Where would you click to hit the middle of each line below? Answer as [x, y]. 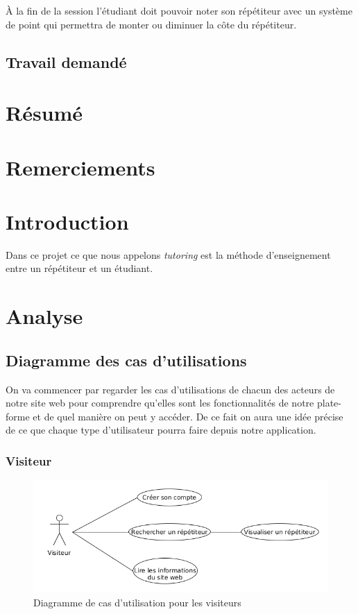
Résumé [44, 113]
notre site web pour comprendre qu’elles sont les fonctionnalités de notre [160, 403]
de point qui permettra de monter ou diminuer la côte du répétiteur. [151, 24]
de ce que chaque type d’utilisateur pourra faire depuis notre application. [161, 430]
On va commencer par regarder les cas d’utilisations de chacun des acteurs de [170, 389]
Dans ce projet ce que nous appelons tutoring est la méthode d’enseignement [168, 254]
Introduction [67, 221]
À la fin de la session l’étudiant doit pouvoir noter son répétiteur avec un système [179, 10]
